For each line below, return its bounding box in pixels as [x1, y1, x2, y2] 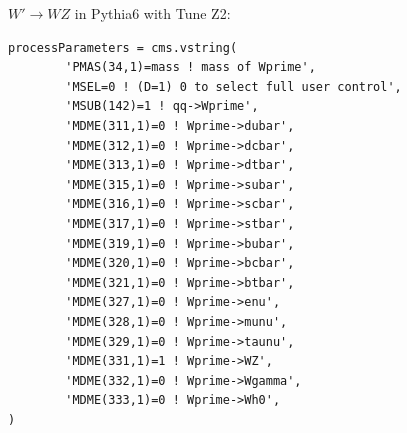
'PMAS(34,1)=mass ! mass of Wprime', [65, 60, 316, 75]
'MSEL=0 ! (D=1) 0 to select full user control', [65, 79, 402, 94]
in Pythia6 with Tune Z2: [74, 3, 231, 23]
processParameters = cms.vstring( [8, 40, 238, 55]
